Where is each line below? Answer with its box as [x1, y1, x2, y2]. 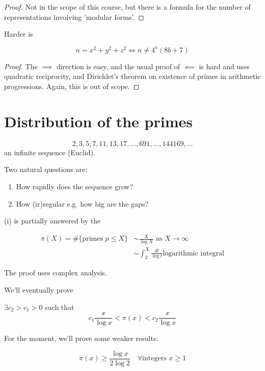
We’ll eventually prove [4, 284, 73, 295]
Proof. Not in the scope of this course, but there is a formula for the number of [4, 2, 251, 12]
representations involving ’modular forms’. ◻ [4, 11, 144, 22]
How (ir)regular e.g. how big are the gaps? [16, 198, 149, 209]
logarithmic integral [163, 249, 225, 257]
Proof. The [4, 61, 38, 71]
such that [45, 301, 74, 312]
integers [142, 355, 167, 362]
